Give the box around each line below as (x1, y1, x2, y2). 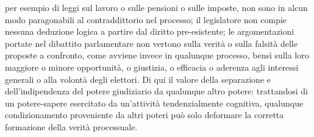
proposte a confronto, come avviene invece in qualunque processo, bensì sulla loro (5, 49, 309, 61)
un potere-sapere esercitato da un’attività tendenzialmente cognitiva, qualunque (5, 96, 304, 109)
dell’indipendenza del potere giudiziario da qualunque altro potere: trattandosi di (5, 85, 308, 97)
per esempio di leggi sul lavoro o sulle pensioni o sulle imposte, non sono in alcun (5, 1, 308, 13)
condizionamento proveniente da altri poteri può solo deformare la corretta (5, 108, 284, 121)
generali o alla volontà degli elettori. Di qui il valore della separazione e (5, 72, 271, 85)
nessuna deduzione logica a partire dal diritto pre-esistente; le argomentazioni (5, 25, 294, 38)
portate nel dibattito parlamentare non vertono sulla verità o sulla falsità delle (5, 37, 298, 49)
